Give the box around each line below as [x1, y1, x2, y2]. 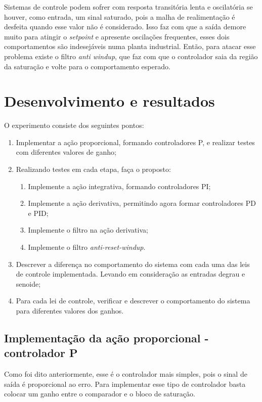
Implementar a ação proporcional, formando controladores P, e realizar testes [16, 137, 255, 147]
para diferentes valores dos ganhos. [16, 305, 124, 316]
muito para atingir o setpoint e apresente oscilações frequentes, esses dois [4, 31, 230, 41]
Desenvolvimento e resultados [4, 91, 215, 111]
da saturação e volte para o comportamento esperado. [4, 61, 170, 71]
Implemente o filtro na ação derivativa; [28, 225, 148, 235]
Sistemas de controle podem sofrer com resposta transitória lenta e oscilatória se [4, 2, 253, 12]
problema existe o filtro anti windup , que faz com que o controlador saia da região [4, 51, 258, 61]
